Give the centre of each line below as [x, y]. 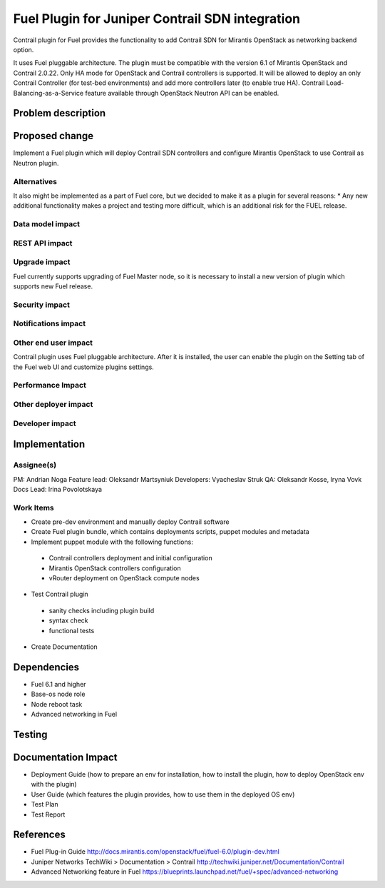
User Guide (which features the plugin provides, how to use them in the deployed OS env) [163, 794]
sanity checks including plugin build [102, 610]
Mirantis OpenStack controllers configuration [115, 568]
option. [24, 49]
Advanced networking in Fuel [74, 715]
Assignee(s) [35, 465]
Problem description [60, 113]
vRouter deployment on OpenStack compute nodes [124, 577]
